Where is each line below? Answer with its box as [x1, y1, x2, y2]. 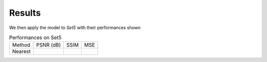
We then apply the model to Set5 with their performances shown [9, 25, 141, 31]
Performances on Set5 [9, 34, 62, 41]
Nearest [12, 48, 31, 55]
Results [9, 7, 41, 18]
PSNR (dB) [36, 42, 61, 49]
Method [12, 42, 31, 49]
